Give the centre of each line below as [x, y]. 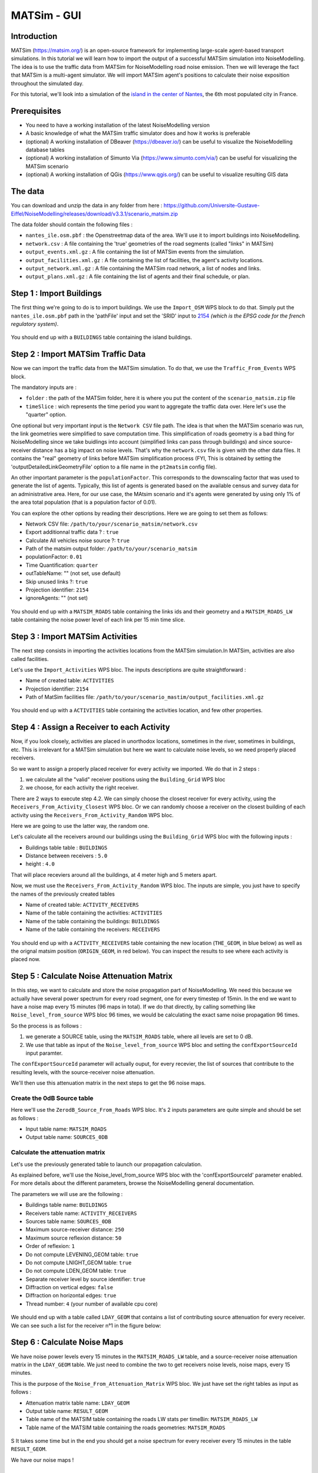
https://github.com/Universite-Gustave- [212, 206]
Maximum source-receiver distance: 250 [75, 1230]
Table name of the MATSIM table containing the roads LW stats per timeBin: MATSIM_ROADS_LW [142, 1419]
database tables [45, 150]
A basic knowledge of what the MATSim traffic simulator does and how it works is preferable [138, 133]
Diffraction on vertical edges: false [69, 1287]
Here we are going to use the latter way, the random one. [80, 825]
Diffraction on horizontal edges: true [71, 1296]
